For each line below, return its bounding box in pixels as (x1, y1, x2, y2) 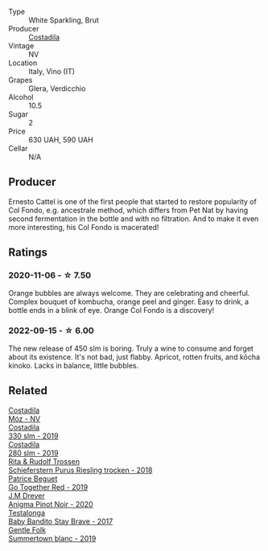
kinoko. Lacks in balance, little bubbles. (8, 360, 139, 370)
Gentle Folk (8, 524, 47, 534)
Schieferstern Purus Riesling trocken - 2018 (8, 465, 153, 475)
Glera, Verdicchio (28, 84, 86, 93)
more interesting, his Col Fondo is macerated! (8, 222, 159, 232)
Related (8, 384, 48, 397)
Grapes (8, 76, 33, 84)
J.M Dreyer (8, 491, 46, 500)
